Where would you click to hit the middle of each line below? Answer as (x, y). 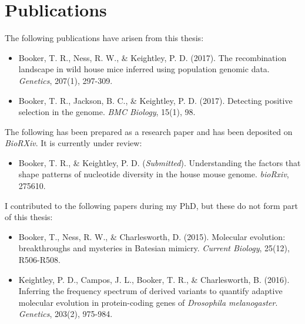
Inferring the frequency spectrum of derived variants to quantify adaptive (150, 291)
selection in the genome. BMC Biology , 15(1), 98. (107, 112)
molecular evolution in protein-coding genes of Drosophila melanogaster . (148, 302)
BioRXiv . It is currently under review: (73, 143)
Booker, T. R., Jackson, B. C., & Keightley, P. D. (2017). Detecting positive (155, 100)
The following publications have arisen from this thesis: (104, 38)
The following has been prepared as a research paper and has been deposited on (149, 131)
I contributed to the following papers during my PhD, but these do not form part (151, 205)
